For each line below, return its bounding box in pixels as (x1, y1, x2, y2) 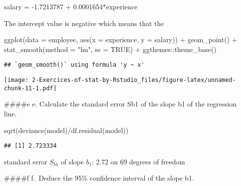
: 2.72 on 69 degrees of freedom (92, 156, 185, 166)
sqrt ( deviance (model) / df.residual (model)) (4, 125, 129, 135)
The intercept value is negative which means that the (4, 18, 164, 28)
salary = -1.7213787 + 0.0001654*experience (4, 1, 137, 11)
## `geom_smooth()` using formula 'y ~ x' (4, 61, 145, 69)
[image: (4, 77, 29, 84)
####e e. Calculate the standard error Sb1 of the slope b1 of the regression (4, 99, 237, 109)
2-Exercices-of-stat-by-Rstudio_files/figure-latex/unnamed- (32, 77, 236, 84)
